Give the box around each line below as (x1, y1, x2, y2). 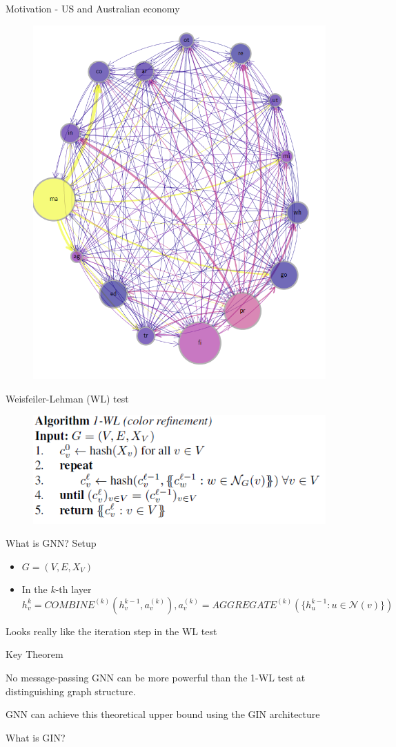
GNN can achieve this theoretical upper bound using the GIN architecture (6, 707, 320, 721)
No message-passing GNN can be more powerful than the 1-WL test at (6, 670, 306, 685)
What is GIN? (6, 730, 66, 744)
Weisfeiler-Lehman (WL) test (6, 391, 129, 405)
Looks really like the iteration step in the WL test (6, 623, 217, 638)
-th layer (55, 582, 92, 596)
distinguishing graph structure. (6, 683, 136, 698)
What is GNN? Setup (6, 536, 97, 550)
